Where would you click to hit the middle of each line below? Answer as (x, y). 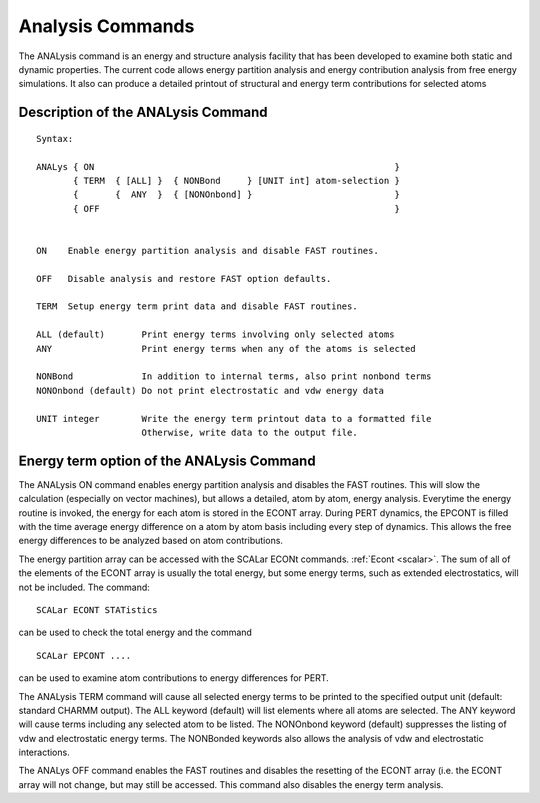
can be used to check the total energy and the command (135, 632)
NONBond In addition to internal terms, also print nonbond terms (234, 376)
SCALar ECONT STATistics (97, 609)
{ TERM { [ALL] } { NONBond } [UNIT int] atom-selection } (236, 180)
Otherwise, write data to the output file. (250, 432)
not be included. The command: (84, 587)
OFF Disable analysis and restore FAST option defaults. (184, 278)
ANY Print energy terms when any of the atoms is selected (226, 348)
